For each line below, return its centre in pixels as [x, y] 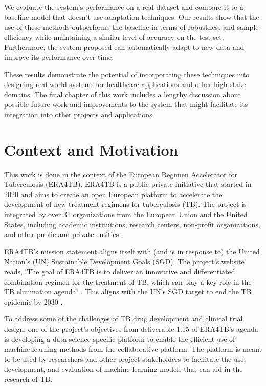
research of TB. [28, 379]
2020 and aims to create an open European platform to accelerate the [113, 194]
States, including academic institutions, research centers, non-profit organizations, [132, 224]
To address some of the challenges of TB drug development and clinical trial [124, 319]
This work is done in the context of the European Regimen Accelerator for [121, 174]
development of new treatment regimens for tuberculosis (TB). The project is [125, 204]
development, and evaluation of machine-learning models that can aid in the [124, 369]
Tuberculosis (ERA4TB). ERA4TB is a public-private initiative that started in [128, 184]
